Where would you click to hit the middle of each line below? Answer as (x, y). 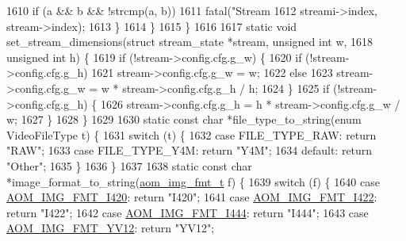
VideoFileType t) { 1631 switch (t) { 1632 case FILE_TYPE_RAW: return (192, 134)
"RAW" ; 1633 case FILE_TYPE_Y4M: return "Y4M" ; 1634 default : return (190, 150)
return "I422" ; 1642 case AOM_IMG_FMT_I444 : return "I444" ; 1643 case (188, 212)
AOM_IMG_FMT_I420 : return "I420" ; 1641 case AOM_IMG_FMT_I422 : (192, 197)
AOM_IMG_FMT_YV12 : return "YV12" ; (111, 228)
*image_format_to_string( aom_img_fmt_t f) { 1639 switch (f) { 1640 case (193, 181)
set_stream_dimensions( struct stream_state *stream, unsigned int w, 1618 (190, 42)
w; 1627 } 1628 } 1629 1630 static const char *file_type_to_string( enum (184, 119)
